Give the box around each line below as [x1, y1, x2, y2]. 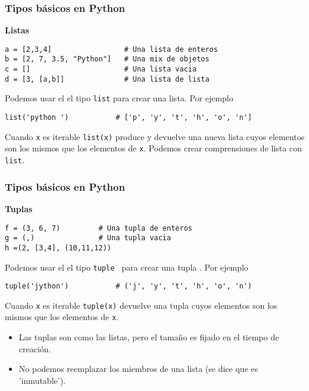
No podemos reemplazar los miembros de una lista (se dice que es [18, 362, 258, 375]
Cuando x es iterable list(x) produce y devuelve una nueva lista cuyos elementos [5, 130, 305, 142]
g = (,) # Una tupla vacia [5, 234, 171, 243]
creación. [18, 342, 51, 355]
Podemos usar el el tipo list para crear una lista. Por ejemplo [5, 92, 233, 104]
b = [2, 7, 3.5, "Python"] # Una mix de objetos [5, 55, 210, 64]
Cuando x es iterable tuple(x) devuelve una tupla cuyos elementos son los [5, 299, 277, 311]
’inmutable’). [18, 374, 65, 386]
